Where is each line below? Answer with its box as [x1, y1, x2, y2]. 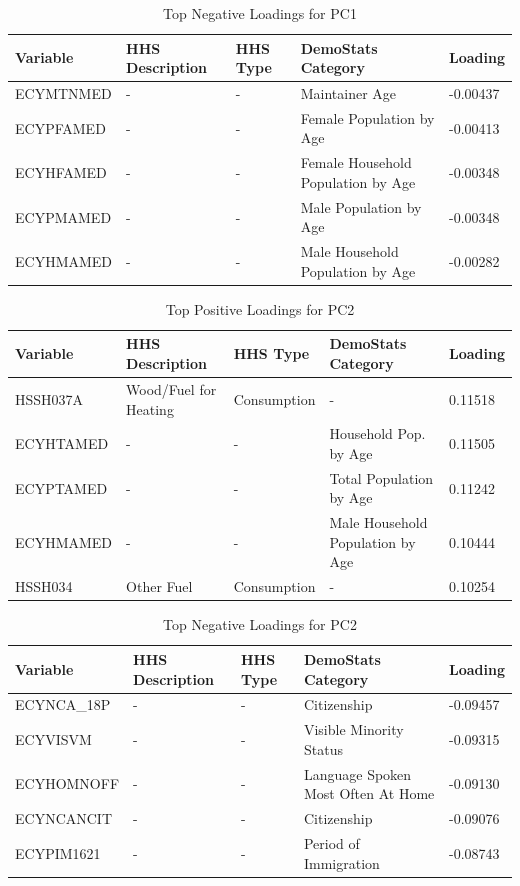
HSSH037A [15, 388, 84, 409]
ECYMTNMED [15, 83, 112, 104]
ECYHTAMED [15, 433, 109, 454]
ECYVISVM [15, 729, 92, 750]
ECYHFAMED [15, 162, 107, 183]
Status [303, 738, 343, 759]
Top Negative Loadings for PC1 [163, 3, 357, 23]
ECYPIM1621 [15, 842, 101, 863]
